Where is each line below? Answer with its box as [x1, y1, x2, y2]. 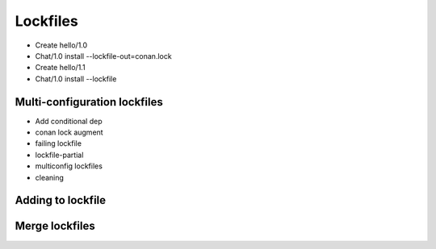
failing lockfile [35, 139, 82, 148]
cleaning [35, 172, 65, 182]
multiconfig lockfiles [35, 161, 103, 171]
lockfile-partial [35, 150, 84, 160]
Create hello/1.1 [35, 63, 86, 73]
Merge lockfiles [15, 219, 96, 233]
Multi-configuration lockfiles [15, 95, 163, 109]
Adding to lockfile [15, 193, 107, 207]
